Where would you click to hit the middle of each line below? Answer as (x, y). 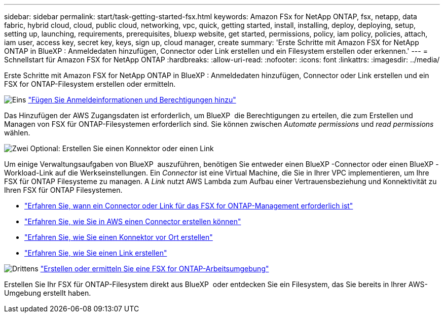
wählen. (17, 133)
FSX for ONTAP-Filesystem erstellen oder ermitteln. (90, 84)
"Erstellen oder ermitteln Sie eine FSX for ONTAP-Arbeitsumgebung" (155, 269)
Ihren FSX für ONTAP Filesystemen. (63, 190)
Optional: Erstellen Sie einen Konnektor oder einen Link (122, 148)
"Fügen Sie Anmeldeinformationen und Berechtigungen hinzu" (132, 100)
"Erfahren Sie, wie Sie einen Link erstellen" (96, 253)
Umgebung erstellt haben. (48, 293)
